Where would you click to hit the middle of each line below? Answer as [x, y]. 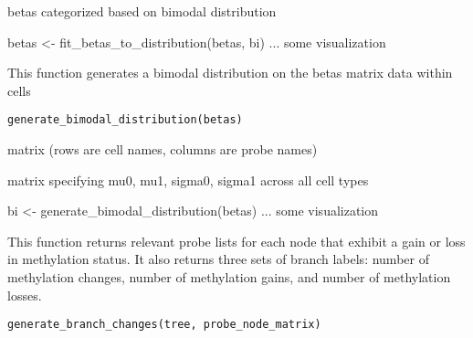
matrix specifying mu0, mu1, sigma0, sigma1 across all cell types [188, 180]
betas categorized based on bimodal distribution [142, 11]
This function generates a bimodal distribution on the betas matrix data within [230, 73]
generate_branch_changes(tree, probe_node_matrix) [164, 325]
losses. [25, 295]
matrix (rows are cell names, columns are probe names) [163, 149]
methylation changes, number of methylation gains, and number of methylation [229, 277]
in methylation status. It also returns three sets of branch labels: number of [218, 259]
